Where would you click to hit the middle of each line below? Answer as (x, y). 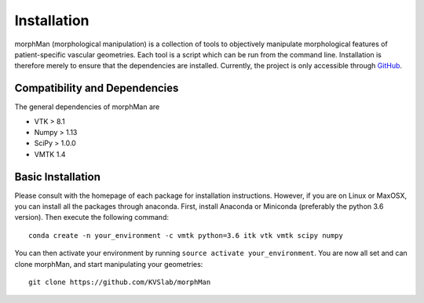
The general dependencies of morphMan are (87, 107)
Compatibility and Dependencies (97, 88)
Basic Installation (58, 177)
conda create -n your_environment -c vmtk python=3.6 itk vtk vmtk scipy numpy (186, 235)
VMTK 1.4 (50, 154)
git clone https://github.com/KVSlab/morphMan (120, 282)
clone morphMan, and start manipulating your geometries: (109, 264)
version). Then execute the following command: (91, 217)
